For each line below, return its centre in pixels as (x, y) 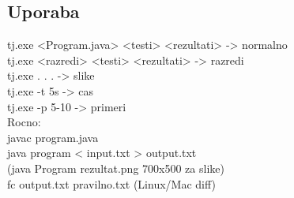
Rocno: (24, 122)
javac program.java (53, 137)
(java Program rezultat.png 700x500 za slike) (116, 168)
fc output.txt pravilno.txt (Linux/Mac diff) (111, 183)
